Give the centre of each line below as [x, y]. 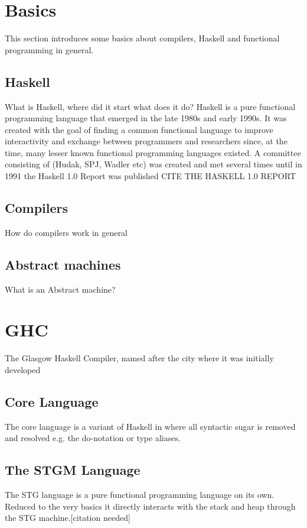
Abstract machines [63, 264]
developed [23, 369]
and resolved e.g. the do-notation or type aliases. [93, 438]
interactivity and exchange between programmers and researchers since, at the [146, 141]
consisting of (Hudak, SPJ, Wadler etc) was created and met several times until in [153, 164]
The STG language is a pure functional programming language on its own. [140, 495]
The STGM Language [73, 470]
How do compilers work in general [66, 232]
